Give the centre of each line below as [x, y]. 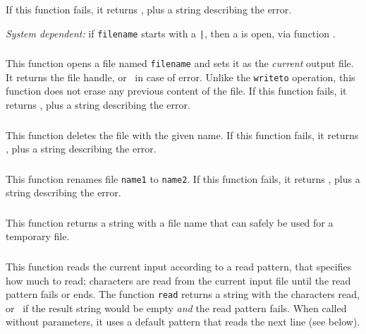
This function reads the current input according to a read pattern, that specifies [179, 266]
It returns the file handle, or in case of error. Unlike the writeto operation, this [181, 77]
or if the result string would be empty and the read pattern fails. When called [176, 308]
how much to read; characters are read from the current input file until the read [178, 280]
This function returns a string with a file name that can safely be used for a [170, 222]
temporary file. [38, 236]
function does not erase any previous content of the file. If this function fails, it [176, 91]
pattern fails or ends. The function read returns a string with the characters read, [183, 294]
